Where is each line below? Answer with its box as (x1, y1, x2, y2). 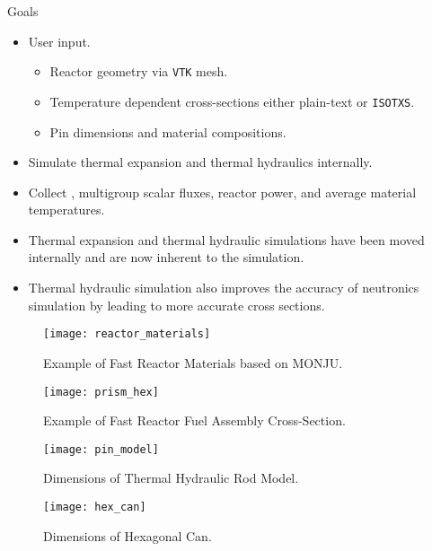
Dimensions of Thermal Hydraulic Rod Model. (43, 468, 299, 487)
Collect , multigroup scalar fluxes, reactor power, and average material (28, 182, 417, 201)
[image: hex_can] (43, 501, 146, 513)
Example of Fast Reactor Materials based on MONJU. (43, 353, 343, 372)
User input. (28, 31, 91, 50)
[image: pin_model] (43, 442, 159, 456)
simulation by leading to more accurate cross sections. (28, 295, 325, 314)
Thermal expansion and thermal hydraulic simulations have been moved (28, 230, 425, 249)
